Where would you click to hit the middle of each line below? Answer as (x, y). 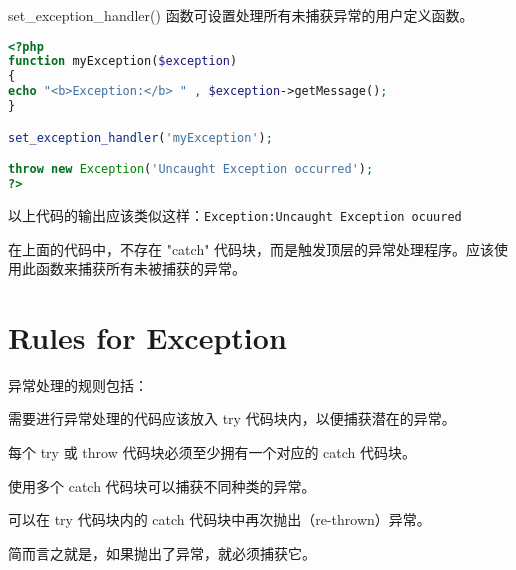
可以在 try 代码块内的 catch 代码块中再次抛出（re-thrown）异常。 (219, 519)
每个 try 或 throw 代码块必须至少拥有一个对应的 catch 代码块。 (212, 452)
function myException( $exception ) (123, 61)
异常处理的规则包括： (78, 384)
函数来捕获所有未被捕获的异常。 (140, 268)
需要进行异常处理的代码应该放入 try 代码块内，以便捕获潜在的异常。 (232, 418)
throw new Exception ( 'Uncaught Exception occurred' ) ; (191, 169)
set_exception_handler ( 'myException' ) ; (140, 137)
